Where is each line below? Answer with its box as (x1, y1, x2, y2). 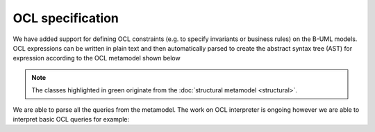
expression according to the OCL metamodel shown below (12, 54, 181, 63)
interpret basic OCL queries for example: (12, 115, 130, 123)
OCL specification (12, 10, 119, 26)
